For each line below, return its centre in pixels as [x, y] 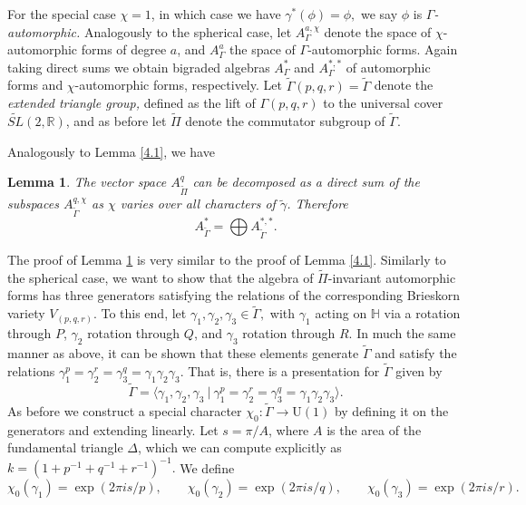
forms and [35, 85]
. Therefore [317, 204]
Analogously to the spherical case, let [188, 31]
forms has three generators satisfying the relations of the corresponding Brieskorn [234, 295]
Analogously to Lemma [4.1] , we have [111, 151]
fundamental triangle [65, 447]
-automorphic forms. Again [383, 49]
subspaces [33, 204]
